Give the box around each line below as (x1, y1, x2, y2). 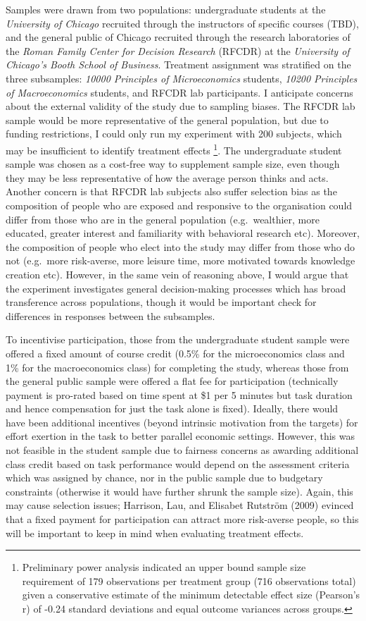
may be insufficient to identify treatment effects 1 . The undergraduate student (6, 140, 342, 157)
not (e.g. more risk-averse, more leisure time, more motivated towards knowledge (6, 253, 355, 268)
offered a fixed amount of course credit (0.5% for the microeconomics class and (6, 345, 345, 360)
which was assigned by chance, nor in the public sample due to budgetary (6, 470, 323, 485)
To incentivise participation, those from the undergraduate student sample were (6, 332, 350, 347)
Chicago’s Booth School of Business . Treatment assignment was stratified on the (6, 57, 351, 72)
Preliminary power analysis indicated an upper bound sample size (22, 560, 306, 574)
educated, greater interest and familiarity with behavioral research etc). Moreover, (6, 226, 360, 240)
